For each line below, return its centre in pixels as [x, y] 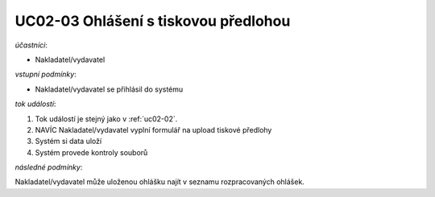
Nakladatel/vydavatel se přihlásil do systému [109, 89]
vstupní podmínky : [46, 74]
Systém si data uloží [68, 142]
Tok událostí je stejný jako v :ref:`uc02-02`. [106, 119]
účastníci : [31, 45]
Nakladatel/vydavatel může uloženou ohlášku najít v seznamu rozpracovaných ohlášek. [160, 182]
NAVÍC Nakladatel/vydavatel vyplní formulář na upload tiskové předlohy [153, 129]
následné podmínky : [49, 167]
